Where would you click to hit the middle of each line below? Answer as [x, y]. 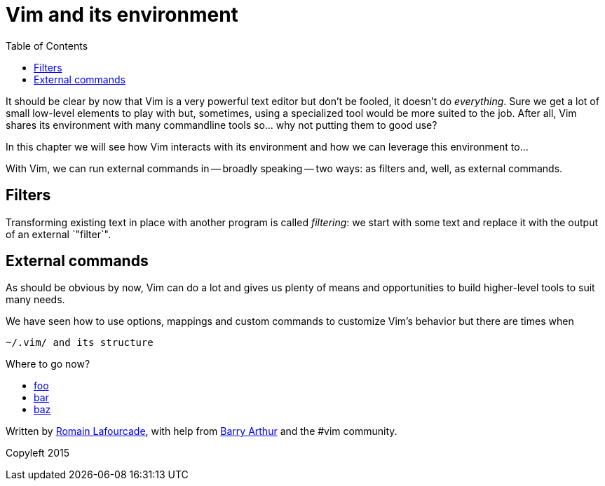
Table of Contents [47, 46]
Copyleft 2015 [38, 453]
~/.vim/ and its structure [80, 343]
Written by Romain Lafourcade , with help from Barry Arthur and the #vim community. [202, 431]
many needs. [35, 300]
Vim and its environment [122, 15]
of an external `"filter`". [58, 234]
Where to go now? [48, 364]
